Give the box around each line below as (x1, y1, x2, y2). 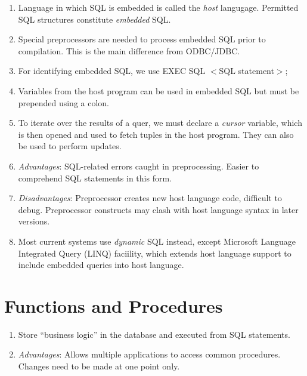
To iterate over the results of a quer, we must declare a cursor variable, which (18, 116, 302, 129)
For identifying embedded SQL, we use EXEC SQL (18, 64, 206, 77)
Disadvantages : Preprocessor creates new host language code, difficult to (18, 192, 282, 204)
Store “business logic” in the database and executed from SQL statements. (18, 328, 290, 340)
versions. (18, 215, 50, 227)
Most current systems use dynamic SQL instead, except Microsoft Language (18, 235, 296, 247)
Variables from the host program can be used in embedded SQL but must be (18, 84, 299, 97)
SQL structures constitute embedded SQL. (18, 13, 171, 25)
